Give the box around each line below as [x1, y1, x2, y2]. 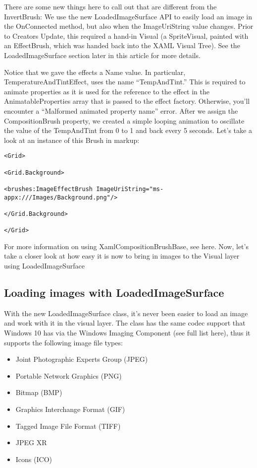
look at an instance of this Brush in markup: [4, 134, 140, 145]
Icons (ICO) [15, 454, 52, 464]
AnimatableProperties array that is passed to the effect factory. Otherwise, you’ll [4, 96, 250, 106]
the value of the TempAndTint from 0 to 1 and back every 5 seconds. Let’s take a [4, 125, 252, 135]
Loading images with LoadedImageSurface [4, 285, 224, 300]
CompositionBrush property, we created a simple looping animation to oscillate [4, 115, 245, 126]
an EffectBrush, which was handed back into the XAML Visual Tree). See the [4, 40, 240, 51]
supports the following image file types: [4, 337, 123, 347]
